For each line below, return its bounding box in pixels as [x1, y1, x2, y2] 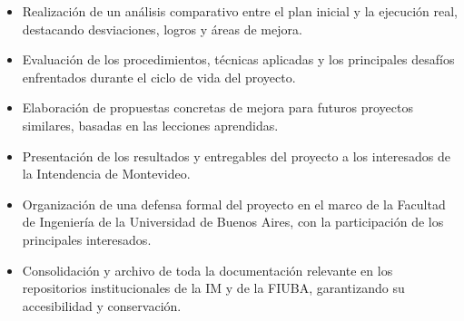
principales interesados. [22, 229, 152, 248]
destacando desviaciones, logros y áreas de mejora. [22, 19, 302, 38]
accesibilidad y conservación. [22, 296, 182, 315]
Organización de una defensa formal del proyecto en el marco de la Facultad [22, 194, 446, 213]
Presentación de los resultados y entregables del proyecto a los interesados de [22, 146, 450, 165]
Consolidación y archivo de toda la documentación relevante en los [22, 260, 393, 279]
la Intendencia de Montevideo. [22, 164, 191, 183]
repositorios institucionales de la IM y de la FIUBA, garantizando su [22, 278, 405, 297]
